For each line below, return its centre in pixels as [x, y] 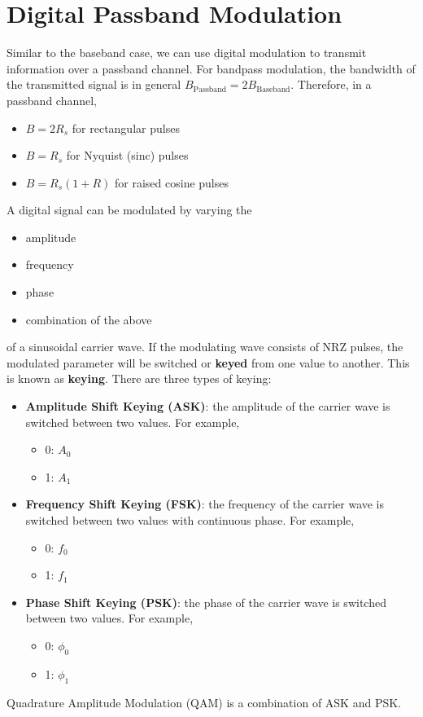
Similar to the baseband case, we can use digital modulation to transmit [187, 53]
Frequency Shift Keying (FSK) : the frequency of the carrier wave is [205, 504]
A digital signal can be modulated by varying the [129, 210]
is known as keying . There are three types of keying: [139, 378]
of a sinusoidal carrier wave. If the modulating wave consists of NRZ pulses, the [205, 347]
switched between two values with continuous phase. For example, [190, 520]
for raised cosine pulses [172, 182]
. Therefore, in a [331, 84]
